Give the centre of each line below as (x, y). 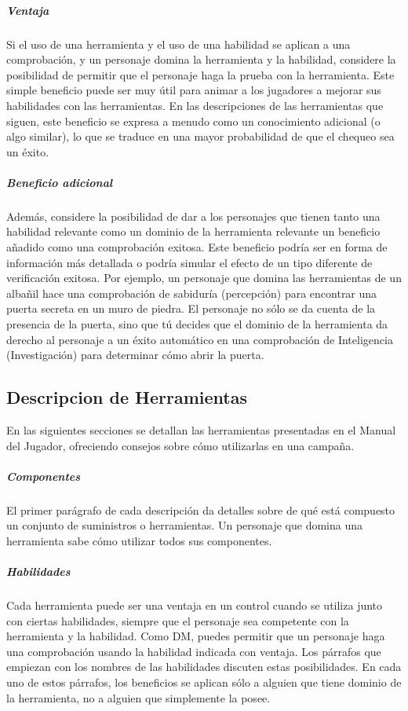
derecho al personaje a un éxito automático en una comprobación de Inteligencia (200, 339)
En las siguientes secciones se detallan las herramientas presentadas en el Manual (201, 430)
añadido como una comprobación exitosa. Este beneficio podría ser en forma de (197, 247)
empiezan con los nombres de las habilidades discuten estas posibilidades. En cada (204, 667)
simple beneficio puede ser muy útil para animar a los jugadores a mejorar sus (194, 90)
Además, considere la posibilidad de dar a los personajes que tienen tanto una (193, 216)
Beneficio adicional (60, 182)
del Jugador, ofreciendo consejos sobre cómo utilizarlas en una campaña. (180, 445)
